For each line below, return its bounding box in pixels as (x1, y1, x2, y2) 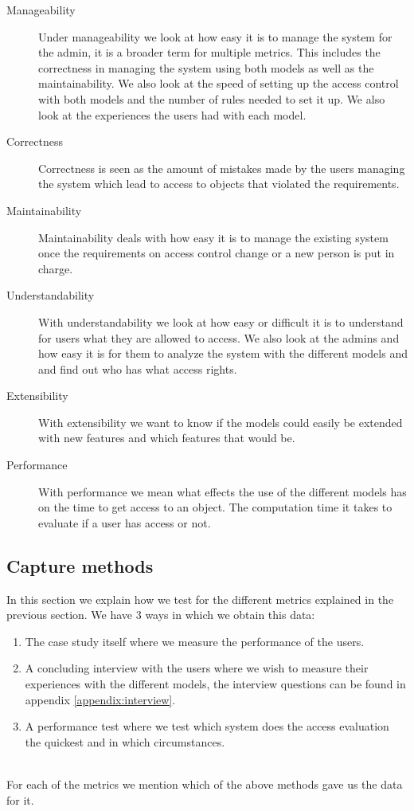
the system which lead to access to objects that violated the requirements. (38, 175, 400, 192)
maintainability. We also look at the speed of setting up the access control (38, 75, 399, 92)
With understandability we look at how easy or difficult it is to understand (38, 313, 404, 330)
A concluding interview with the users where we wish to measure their (25, 660, 369, 676)
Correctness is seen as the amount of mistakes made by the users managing (38, 159, 405, 176)
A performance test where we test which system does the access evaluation (25, 718, 389, 735)
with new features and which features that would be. (38, 429, 295, 446)
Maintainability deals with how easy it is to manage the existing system (38, 229, 389, 245)
